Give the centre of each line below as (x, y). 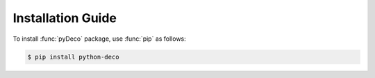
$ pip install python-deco (73, 57)
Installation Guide (65, 18)
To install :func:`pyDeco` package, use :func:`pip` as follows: (100, 39)
